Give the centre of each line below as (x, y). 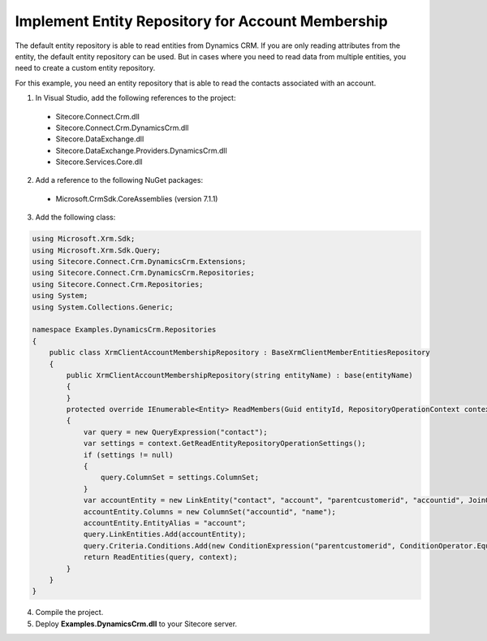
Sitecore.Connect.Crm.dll (97, 116)
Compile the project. (69, 613)
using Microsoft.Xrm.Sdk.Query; (97, 250)
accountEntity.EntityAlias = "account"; (165, 523)
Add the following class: (75, 217)
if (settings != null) (128, 455)
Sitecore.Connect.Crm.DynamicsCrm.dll (122, 128)
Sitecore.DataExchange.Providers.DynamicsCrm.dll (141, 150)
